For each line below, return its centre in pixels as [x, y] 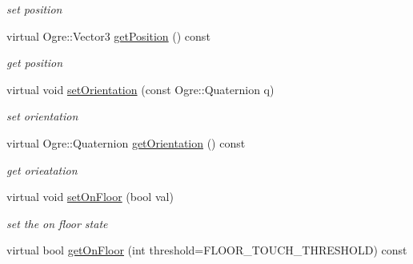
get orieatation [42, 169]
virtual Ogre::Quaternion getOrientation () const [126, 142]
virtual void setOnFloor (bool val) [90, 197]
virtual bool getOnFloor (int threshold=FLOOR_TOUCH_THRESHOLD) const [207, 250]
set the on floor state [57, 223]
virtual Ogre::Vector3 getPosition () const [108, 35]
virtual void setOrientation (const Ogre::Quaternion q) [140, 89]
